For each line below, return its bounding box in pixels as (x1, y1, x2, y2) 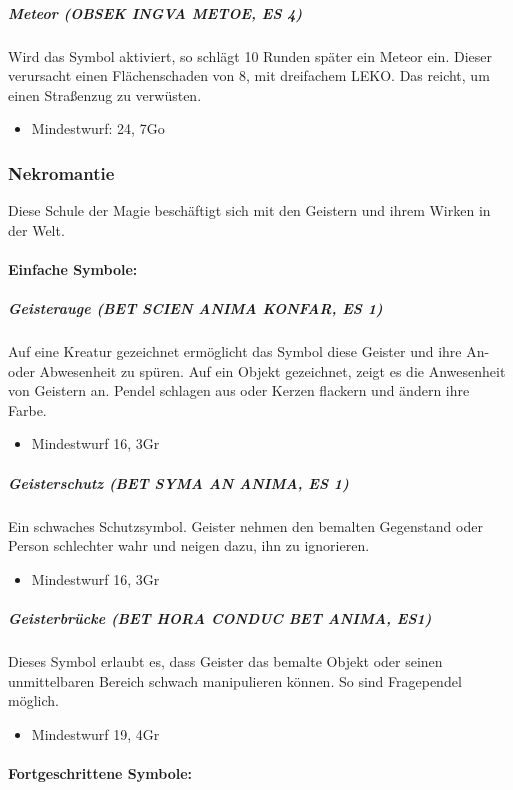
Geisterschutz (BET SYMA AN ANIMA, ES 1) (8, 472, 349, 493)
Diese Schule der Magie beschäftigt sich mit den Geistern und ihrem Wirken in (8, 200, 491, 221)
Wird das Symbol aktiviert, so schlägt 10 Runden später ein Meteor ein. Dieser (8, 45, 492, 66)
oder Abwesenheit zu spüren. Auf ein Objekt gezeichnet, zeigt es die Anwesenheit (8, 360, 506, 381)
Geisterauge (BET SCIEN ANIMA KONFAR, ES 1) (8, 298, 383, 319)
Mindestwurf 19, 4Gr (31, 723, 160, 744)
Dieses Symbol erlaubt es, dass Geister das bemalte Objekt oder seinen (8, 650, 443, 671)
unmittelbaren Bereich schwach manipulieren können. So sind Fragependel (8, 670, 462, 691)
